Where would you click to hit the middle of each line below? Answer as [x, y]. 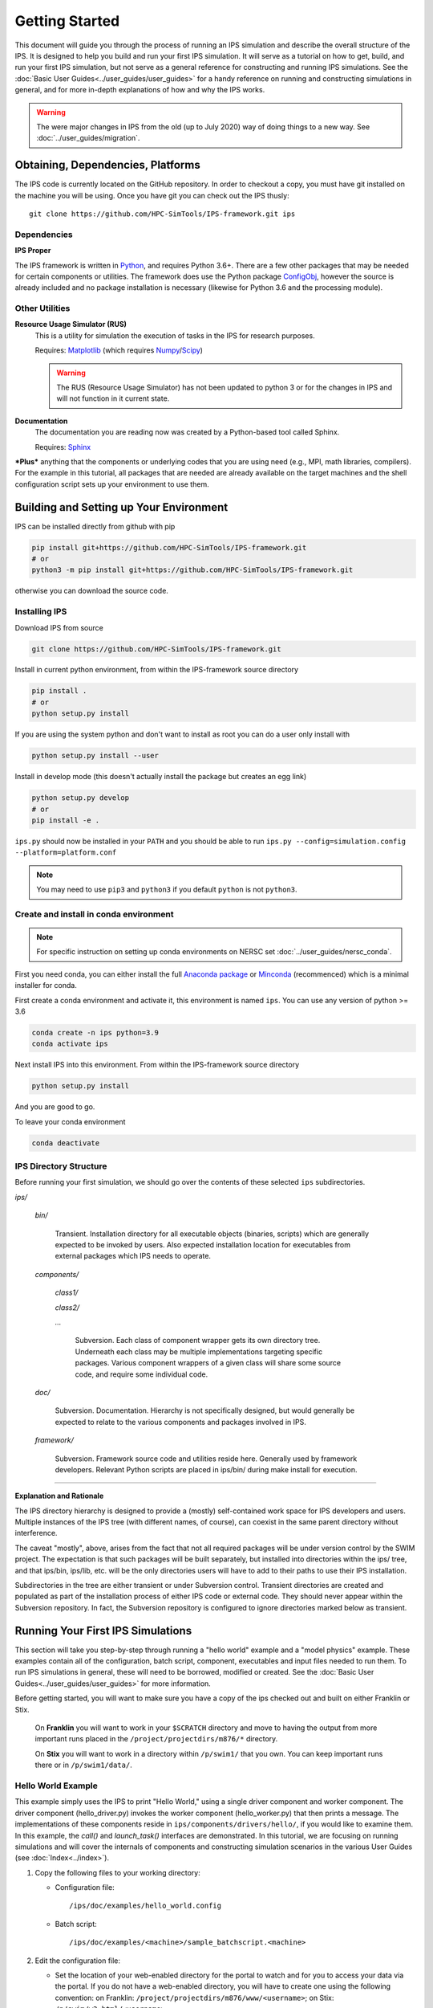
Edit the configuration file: [77, 1961]
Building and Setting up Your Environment [121, 507]
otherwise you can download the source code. [91, 591]
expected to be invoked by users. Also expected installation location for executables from [202, 1245]
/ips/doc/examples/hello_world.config [146, 1906]
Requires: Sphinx [63, 447]
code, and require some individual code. [142, 1374]
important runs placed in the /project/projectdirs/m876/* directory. [156, 1739]
